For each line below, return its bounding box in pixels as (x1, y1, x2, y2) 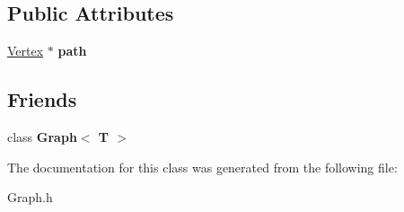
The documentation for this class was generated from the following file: (7, 157, 398, 176)
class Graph (7, 128, 77, 146)
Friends (7, 85, 77, 113)
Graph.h (7, 188, 53, 207)
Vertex (7, 41, 44, 60)
